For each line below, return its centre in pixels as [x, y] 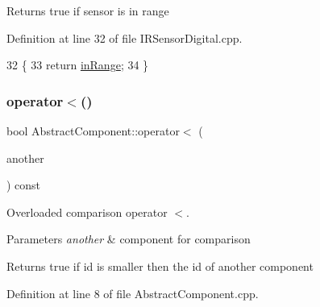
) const [24, 185]
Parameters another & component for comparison [129, 239]
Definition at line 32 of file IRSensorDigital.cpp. [125, 37]
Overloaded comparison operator [87, 212]
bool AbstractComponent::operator [93, 131]
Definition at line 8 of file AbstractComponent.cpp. [133, 293]
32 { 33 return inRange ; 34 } [78, 65]
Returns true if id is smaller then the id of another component [160, 266]
